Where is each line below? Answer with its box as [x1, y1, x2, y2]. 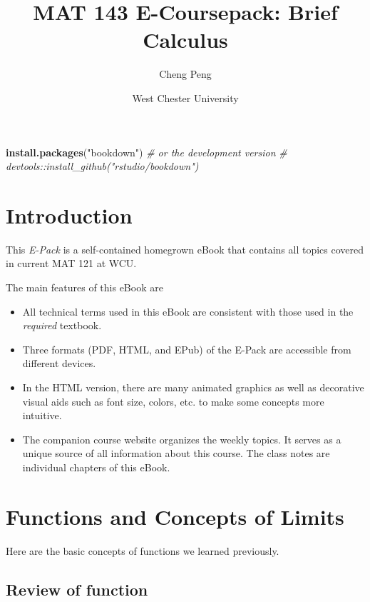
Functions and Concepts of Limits [6, 501, 344, 531]
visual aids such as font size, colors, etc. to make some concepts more [22, 393, 324, 408]
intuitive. [22, 408, 62, 423]
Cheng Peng [159, 66, 212, 81]
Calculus [143, 25, 228, 54]
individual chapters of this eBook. [22, 459, 170, 474]
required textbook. [22, 318, 102, 333]
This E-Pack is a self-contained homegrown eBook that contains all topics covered [6, 241, 364, 256]
